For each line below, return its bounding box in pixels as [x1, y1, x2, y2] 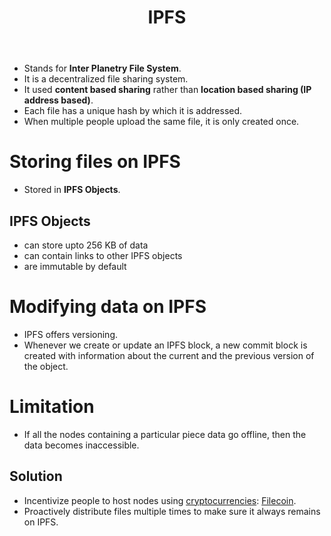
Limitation [9, 396, 95, 418]
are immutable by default [23, 260, 127, 272]
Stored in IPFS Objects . [23, 184, 121, 196]
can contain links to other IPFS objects [23, 249, 183, 261]
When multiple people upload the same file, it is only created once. [23, 116, 300, 128]
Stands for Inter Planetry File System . [23, 62, 182, 75]
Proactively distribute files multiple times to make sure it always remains [23, 505, 321, 517]
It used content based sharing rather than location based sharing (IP [23, 84, 312, 96]
